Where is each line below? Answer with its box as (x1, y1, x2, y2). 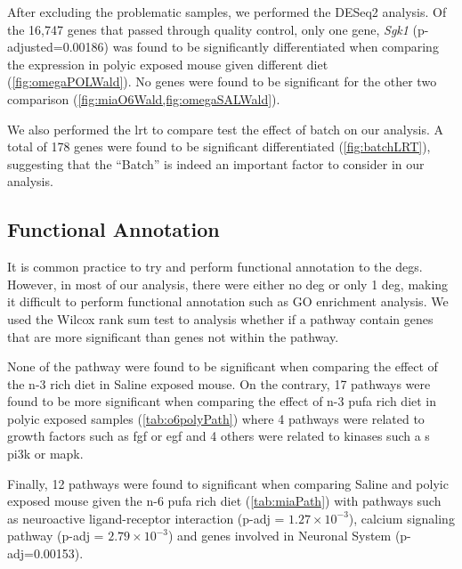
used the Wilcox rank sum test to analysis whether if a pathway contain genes (7, 309, 434, 328)
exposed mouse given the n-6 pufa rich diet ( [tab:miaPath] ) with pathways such (7, 492, 442, 510)
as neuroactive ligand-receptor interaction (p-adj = (7, 508, 285, 527)
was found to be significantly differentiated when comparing (112, 37, 439, 56)
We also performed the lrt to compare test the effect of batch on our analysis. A (7, 119, 444, 138)
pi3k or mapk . (7, 444, 84, 463)
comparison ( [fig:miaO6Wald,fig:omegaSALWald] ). (7, 89, 280, 108)
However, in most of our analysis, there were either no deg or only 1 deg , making (7, 274, 449, 293)
